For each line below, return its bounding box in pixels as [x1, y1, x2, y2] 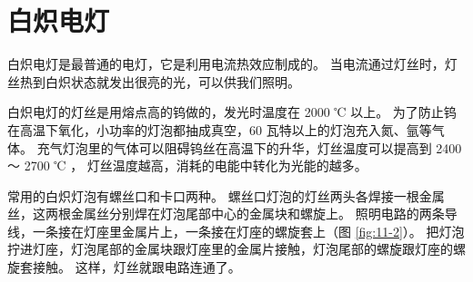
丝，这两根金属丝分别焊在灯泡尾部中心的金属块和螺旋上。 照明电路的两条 [7, 204, 445, 223]
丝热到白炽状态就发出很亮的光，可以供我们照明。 [7, 72, 300, 91]
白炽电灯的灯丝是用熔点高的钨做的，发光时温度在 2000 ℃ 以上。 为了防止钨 [7, 102, 457, 122]
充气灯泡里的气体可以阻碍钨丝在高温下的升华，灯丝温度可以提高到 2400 [36, 138, 462, 157]
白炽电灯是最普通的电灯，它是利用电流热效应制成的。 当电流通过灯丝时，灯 [7, 54, 458, 73]
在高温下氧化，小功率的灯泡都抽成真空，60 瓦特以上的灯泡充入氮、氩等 [7, 120, 432, 139]
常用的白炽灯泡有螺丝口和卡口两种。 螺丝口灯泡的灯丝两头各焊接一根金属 [7, 186, 445, 205]
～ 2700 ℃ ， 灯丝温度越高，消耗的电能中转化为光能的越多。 [7, 156, 367, 175]
